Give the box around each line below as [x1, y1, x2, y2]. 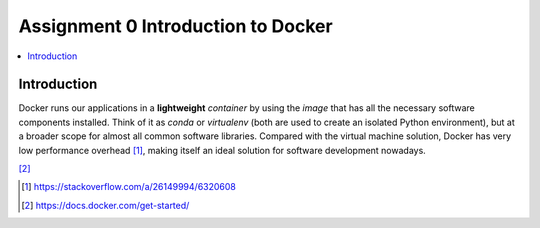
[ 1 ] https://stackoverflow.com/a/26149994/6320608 [21, 181, 237, 193]
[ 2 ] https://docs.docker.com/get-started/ [21, 199, 190, 211]
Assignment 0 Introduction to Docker [18, 15, 334, 37]
